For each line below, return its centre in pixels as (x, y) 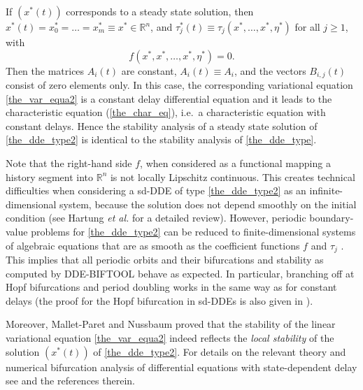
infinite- (326, 190)
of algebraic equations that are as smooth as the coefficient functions (153, 245)
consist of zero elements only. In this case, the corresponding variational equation (179, 85)
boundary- (332, 218)
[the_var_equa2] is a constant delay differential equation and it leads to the (169, 98)
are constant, (149, 70)
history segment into (50, 176)
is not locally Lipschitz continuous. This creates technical (233, 176)
